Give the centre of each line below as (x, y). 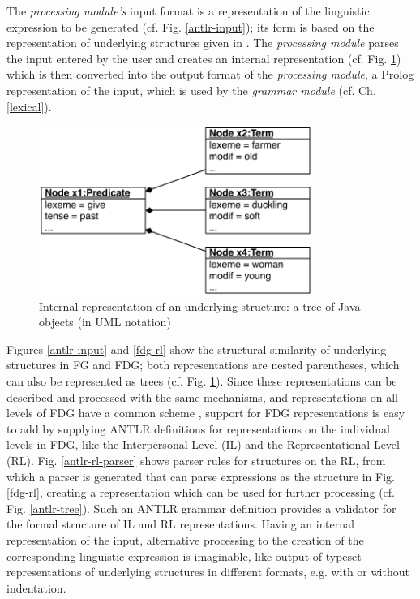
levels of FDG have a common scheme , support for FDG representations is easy (206, 413)
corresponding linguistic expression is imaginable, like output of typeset (184, 556)
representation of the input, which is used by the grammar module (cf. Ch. (191, 90)
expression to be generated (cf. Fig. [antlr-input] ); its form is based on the (191, 26)
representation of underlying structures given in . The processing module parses (203, 43)
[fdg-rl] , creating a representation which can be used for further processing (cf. (201, 492)
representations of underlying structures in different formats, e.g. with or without (208, 572)
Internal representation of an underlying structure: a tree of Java (200, 306)
